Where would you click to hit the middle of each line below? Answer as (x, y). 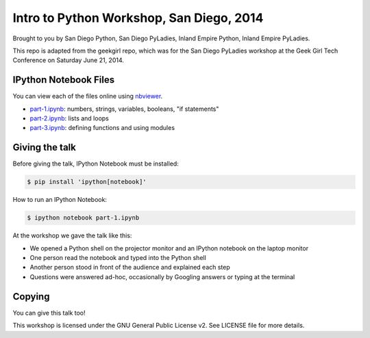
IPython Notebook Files (64, 80)
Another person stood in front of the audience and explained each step (130, 268)
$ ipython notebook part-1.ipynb (83, 218)
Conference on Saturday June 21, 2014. (69, 60)
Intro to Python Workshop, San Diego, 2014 (138, 18)
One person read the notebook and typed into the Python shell (118, 258)
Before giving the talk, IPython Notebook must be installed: (96, 164)
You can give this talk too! (49, 313)
